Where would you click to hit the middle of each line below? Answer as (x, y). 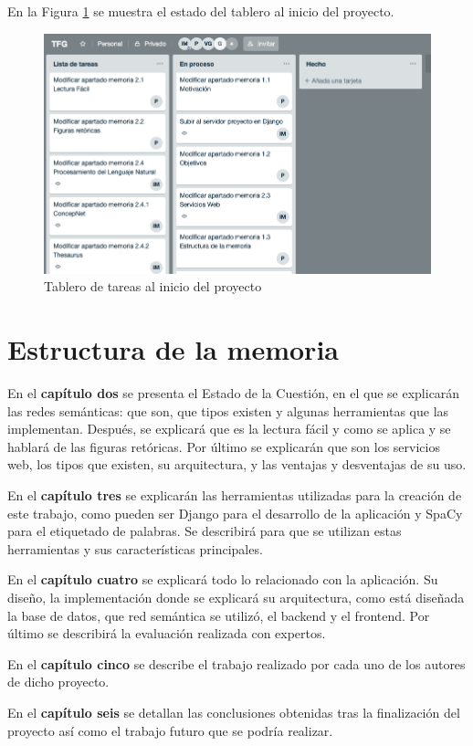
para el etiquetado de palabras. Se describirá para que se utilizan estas (205, 531)
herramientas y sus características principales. (135, 548)
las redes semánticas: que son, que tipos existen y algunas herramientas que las (228, 410)
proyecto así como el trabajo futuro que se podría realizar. (170, 730)
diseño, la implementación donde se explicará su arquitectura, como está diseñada (236, 598)
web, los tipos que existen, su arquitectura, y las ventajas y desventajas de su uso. (237, 464)
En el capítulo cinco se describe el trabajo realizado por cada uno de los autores (236, 663)
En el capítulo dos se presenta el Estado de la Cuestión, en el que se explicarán (234, 393)
